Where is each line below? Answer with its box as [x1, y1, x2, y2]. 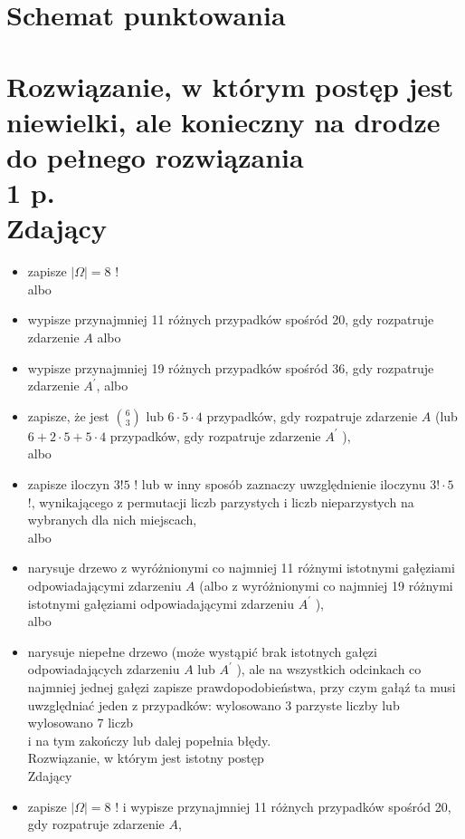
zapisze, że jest [27, 406, 109, 425]
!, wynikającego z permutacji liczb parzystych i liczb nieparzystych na [27, 492, 414, 511]
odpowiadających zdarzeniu [27, 660, 180, 679]
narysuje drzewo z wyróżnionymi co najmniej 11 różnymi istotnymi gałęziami [27, 558, 455, 577]
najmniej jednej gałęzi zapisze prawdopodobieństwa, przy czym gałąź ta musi [27, 677, 456, 696]
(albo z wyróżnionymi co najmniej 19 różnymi [199, 575, 453, 594]
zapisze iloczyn [27, 475, 110, 493]
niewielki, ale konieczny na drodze [6, 102, 441, 140]
